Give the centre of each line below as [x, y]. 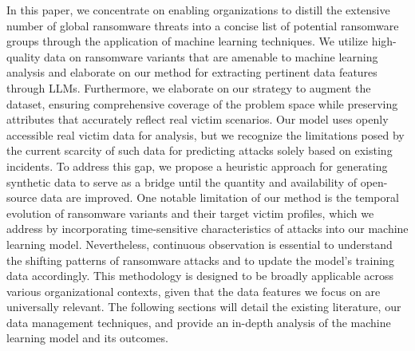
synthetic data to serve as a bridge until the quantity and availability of [182, 181]
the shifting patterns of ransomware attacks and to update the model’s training [200, 260]
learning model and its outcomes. [87, 338]
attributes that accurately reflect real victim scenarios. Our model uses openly [198, 119]
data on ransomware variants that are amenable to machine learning [211, 56]
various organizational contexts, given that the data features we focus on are [194, 291]
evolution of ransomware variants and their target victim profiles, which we [190, 213]
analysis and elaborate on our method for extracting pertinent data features [192, 72]
